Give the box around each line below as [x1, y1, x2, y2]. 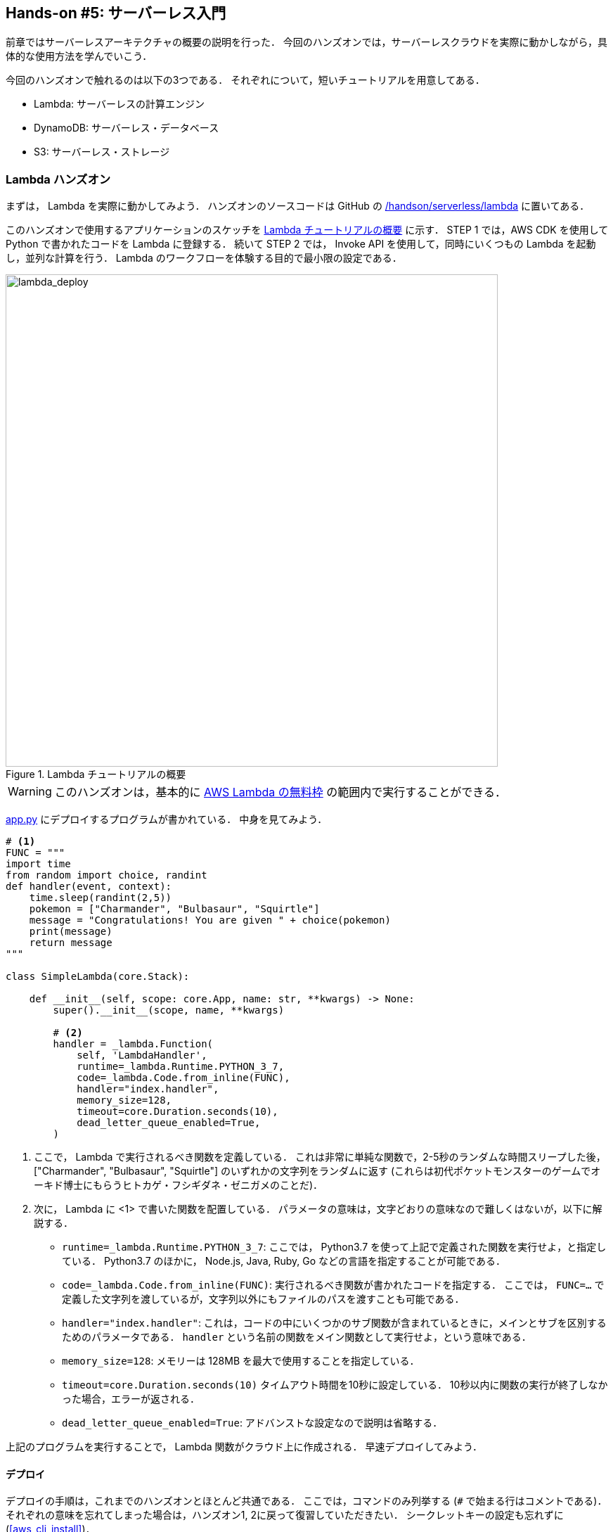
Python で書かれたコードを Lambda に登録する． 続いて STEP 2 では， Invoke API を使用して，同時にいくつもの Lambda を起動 [6, 238, 596, 250]
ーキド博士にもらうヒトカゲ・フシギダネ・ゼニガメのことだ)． [34, 1179, 323, 1192]
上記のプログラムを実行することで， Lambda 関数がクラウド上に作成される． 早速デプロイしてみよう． [6, 1441, 482, 1453]
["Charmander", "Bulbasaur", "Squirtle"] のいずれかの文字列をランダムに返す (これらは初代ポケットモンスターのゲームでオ [34, 1165, 601, 1177]
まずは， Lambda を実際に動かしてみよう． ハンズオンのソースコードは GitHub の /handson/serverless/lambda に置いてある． [6, 200, 590, 212]
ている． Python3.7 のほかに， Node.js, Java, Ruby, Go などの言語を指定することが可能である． [62, 1255, 505, 1268]
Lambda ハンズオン [6, 172, 111, 186]
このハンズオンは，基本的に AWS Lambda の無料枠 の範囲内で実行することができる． [54, 785, 506, 800]
